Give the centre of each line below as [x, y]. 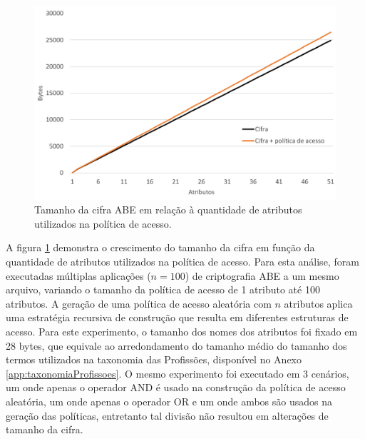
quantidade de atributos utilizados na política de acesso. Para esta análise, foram [182, 261]
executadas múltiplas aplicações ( [78, 275]
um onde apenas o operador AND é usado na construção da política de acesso [176, 387]
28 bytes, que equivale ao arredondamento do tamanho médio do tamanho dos [176, 345]
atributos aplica [318, 303]
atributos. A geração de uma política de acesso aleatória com [139, 303]
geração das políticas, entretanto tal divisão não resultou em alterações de [167, 415]
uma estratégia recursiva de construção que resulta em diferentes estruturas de [177, 317]
